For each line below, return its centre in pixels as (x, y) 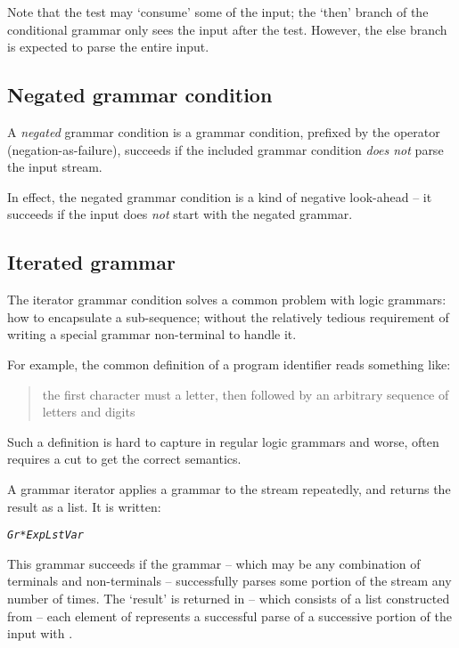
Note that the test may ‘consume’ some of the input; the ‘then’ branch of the (218, 12)
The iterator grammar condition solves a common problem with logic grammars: (227, 300)
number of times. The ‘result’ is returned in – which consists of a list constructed (229, 598)
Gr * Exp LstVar (45, 535)
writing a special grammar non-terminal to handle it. (152, 334)
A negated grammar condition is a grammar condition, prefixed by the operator (224, 131)
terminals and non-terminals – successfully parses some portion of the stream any (229, 581)
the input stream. (55, 167)
